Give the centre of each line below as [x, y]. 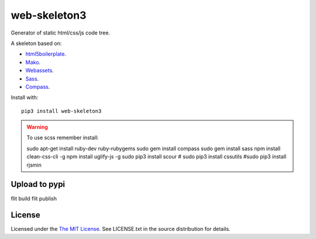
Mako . [33, 62]
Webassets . [39, 71]
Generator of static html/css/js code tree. [61, 33]
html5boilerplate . [46, 54]
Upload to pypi [38, 184]
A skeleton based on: [36, 43]
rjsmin [34, 165]
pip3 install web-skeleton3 [61, 111]
